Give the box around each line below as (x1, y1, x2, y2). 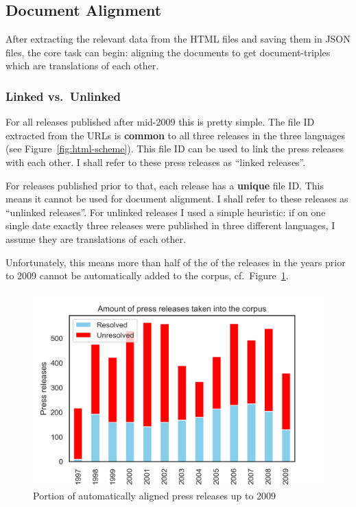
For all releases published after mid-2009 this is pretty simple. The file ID (5, 115, 315, 129)
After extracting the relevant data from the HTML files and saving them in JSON (5, 32, 351, 46)
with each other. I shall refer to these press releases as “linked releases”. (5, 154, 306, 169)
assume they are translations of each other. (5, 231, 186, 246)
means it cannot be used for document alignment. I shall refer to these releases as (5, 191, 348, 206)
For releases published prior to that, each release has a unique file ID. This (5, 178, 324, 192)
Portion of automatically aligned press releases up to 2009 (33, 488, 276, 502)
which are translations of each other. (5, 58, 159, 73)
